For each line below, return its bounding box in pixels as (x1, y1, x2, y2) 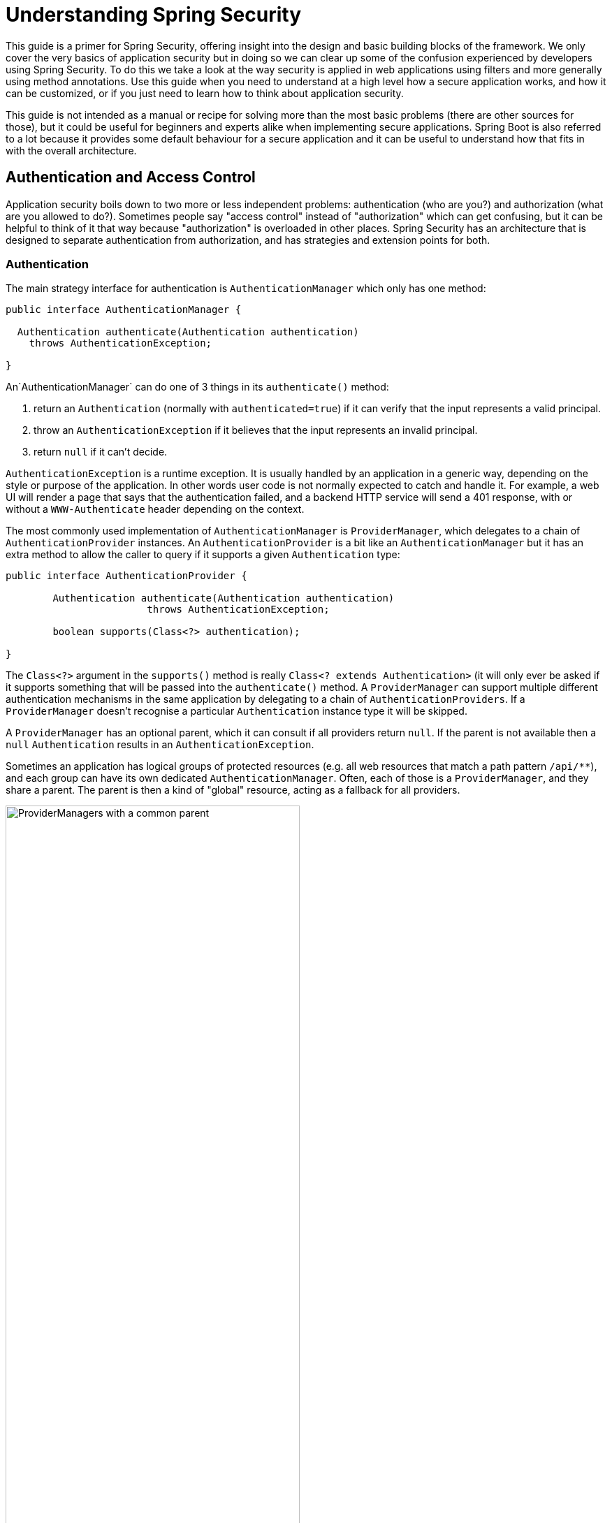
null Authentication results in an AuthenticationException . (6, 738, 314, 751)
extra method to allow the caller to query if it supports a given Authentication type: (6, 548, 400, 561)
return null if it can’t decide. (34, 446, 168, 458)
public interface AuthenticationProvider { (6, 570, 247, 582)
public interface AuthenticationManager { (6, 304, 242, 316)
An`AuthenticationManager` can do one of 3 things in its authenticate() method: (6, 381, 389, 393)
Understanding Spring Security (6, 3, 302, 27)
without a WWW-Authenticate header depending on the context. (6, 503, 305, 516)
